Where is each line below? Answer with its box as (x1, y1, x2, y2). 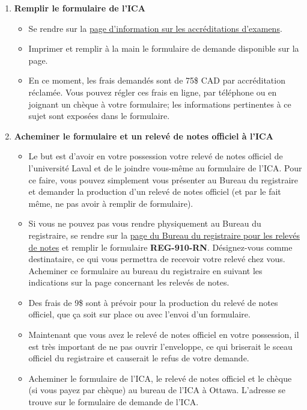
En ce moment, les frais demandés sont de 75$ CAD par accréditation (28, 74, 285, 87)
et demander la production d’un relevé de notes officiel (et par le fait (28, 185, 281, 198)
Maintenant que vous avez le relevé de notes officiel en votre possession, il (28, 328, 299, 341)
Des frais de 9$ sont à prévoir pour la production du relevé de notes (28, 296, 278, 308)
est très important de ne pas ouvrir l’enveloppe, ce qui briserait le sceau (28, 340, 293, 352)
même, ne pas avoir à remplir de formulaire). (28, 197, 193, 209)
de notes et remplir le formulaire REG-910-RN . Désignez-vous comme (28, 240, 293, 253)
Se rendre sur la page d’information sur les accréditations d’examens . (28, 22, 282, 34)
